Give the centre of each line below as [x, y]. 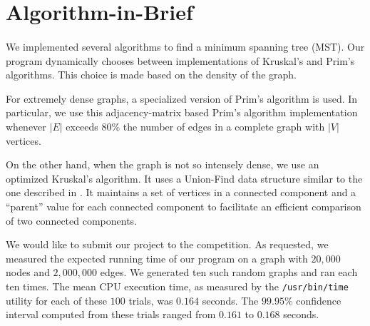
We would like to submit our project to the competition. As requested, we [167, 244]
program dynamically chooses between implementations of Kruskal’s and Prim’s [180, 60]
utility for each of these [57, 300]
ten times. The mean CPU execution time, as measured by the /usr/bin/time [177, 286]
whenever [26, 126]
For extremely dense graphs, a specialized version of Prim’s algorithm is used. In [182, 98]
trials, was [151, 300]
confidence [319, 300]
